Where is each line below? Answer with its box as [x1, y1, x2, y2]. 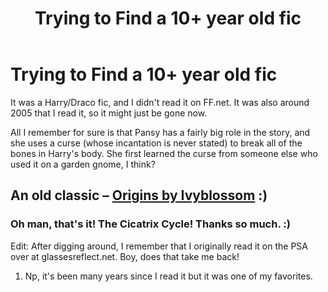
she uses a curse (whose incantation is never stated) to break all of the [10, 137, 303, 149]
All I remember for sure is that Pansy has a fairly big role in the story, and [10, 126, 311, 138]
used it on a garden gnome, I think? [10, 158, 156, 170]
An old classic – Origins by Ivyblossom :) [10, 187, 268, 204]
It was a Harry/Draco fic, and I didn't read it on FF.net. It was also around [10, 96, 310, 108]
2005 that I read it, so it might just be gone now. [10, 107, 208, 119]
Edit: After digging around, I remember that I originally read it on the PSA [10, 240, 308, 252]
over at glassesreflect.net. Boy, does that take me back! [10, 250, 240, 262]
